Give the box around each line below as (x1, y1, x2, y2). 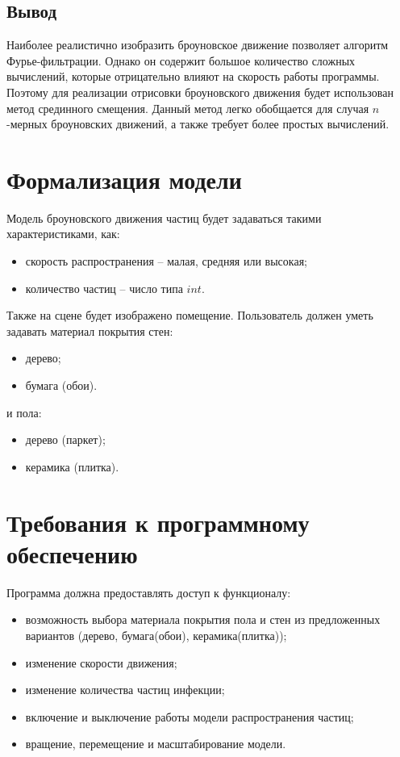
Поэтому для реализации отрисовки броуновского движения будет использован (6, 83, 394, 100)
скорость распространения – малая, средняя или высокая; (25, 253, 307, 270)
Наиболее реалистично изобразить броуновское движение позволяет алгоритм (6, 36, 389, 53)
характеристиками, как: (6, 225, 120, 242)
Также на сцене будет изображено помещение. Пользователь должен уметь (6, 307, 373, 324)
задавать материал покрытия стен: (6, 322, 173, 339)
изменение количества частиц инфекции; (25, 681, 225, 698)
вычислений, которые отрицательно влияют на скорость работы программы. (6, 68, 380, 85)
